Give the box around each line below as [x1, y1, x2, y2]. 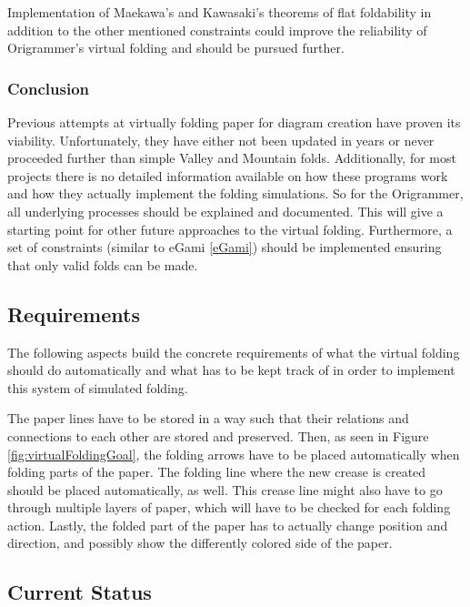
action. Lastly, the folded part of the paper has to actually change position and [7, 515, 448, 534]
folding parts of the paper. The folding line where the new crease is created [7, 462, 426, 481]
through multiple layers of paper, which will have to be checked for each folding [7, 498, 451, 517]
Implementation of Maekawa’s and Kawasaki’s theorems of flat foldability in [7, 3, 432, 21]
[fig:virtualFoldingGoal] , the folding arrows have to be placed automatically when [7, 444, 460, 463]
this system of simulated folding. [7, 378, 188, 397]
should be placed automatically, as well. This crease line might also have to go [7, 480, 443, 499]
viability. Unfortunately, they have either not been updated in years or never [7, 130, 435, 149]
